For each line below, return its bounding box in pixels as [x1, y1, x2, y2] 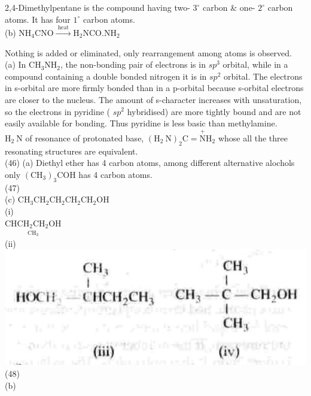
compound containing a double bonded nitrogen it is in [5, 69, 207, 82]
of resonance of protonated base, [25, 131, 144, 144]
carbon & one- [202, 1, 255, 13]
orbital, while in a [222, 58, 288, 71]
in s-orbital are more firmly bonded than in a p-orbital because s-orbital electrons [5, 81, 304, 94]
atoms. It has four [5, 13, 71, 25]
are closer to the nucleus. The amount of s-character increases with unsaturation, [5, 93, 302, 105]
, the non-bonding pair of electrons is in [60, 58, 206, 71]
